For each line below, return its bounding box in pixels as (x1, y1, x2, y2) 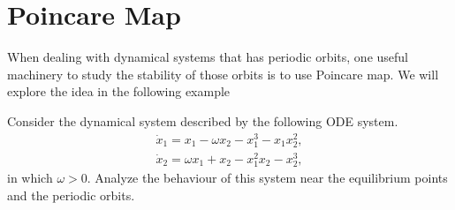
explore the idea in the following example (7, 82, 231, 101)
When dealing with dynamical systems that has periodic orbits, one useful (7, 48, 409, 66)
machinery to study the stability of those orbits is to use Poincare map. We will (7, 64, 439, 83)
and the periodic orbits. (7, 185, 135, 204)
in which (7, 169, 53, 187)
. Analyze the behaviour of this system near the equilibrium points (87, 169, 448, 187)
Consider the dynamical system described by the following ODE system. (7, 111, 398, 130)
